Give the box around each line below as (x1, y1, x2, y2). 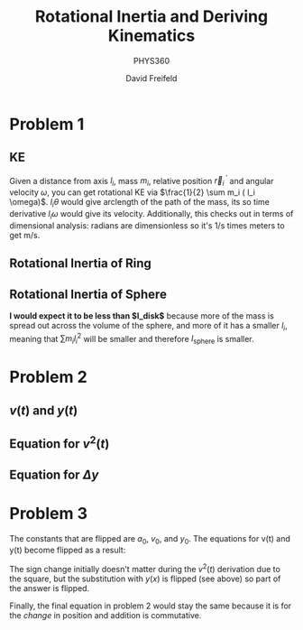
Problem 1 (9, 114, 85, 134)
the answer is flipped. (9, 583, 90, 593)
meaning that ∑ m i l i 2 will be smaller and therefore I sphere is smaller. (9, 331, 254, 347)
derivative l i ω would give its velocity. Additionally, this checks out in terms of (9, 208, 294, 221)
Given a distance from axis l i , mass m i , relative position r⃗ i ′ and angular (9, 173, 274, 189)
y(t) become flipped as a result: (9, 544, 126, 556)
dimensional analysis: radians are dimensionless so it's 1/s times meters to (9, 219, 286, 231)
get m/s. (9, 229, 41, 240)
